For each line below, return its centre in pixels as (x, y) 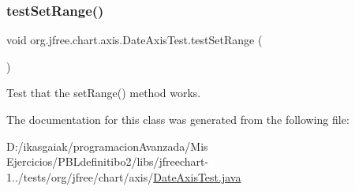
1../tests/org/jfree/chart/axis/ (80, 176)
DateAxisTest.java (197, 176)
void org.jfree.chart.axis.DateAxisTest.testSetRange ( (135, 40)
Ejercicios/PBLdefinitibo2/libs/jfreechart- (108, 161)
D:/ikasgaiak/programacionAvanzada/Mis (107, 146)
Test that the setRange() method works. (104, 93)
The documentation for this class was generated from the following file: (178, 119)
